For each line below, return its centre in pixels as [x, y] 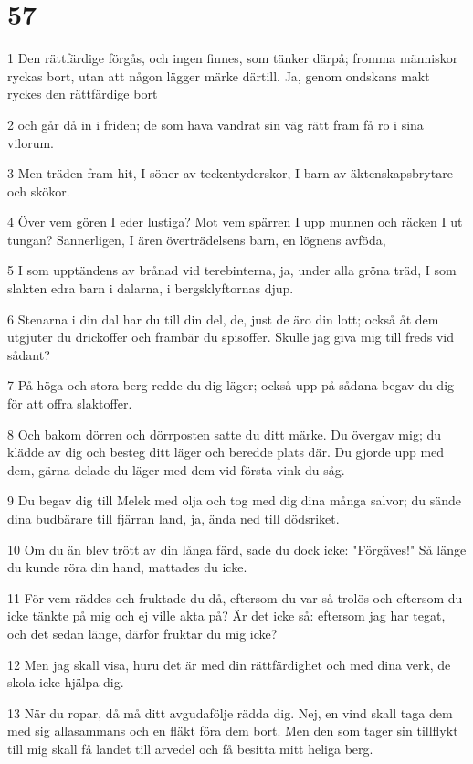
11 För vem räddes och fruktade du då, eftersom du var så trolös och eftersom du [235, 597]
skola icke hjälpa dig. [66, 682]
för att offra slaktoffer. [70, 403]
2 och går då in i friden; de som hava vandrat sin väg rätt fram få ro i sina [215, 124]
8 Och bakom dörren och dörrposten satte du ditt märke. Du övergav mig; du [225, 434]
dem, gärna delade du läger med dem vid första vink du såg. [176, 469]
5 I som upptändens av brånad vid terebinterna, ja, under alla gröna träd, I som [232, 270]
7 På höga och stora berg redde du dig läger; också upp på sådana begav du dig [231, 385]
